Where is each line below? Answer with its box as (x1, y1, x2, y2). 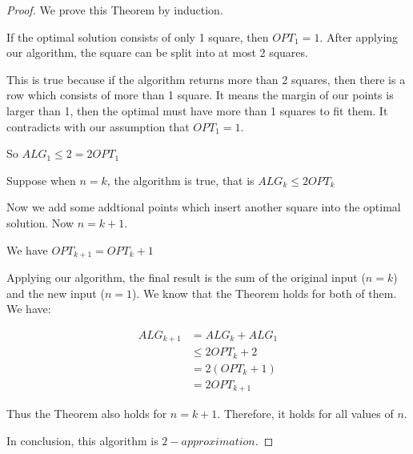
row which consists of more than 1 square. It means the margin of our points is (6, 86, 394, 103)
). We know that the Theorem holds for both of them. (131, 284, 397, 301)
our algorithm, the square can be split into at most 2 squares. (6, 44, 308, 61)
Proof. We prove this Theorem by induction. (6, 2, 223, 18)
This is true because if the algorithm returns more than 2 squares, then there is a (6, 70, 406, 87)
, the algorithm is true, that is (106, 171, 255, 188)
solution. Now (6, 214, 74, 231)
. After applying (319, 28, 399, 45)
